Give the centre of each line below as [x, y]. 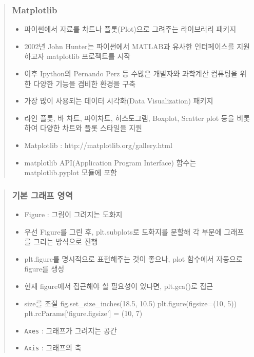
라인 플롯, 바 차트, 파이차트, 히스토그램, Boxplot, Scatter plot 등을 [129, 118]
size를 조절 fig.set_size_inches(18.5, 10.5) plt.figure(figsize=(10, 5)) [131, 303]
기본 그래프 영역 [42, 195]
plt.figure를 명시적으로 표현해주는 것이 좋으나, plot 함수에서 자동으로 [133, 258]
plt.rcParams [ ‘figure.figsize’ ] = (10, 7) [83, 313]
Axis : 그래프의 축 [53, 348]
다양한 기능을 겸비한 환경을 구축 [85, 83]
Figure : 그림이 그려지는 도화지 [73, 214]
